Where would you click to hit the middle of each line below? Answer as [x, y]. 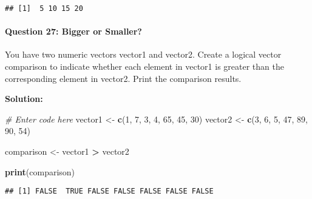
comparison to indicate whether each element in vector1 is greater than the [144, 66]
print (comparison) [40, 171]
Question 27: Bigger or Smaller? [73, 31]
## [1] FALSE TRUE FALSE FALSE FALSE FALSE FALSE [109, 191]
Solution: [24, 99]
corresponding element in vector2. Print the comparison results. [123, 78]
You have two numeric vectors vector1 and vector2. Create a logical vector [143, 54]
